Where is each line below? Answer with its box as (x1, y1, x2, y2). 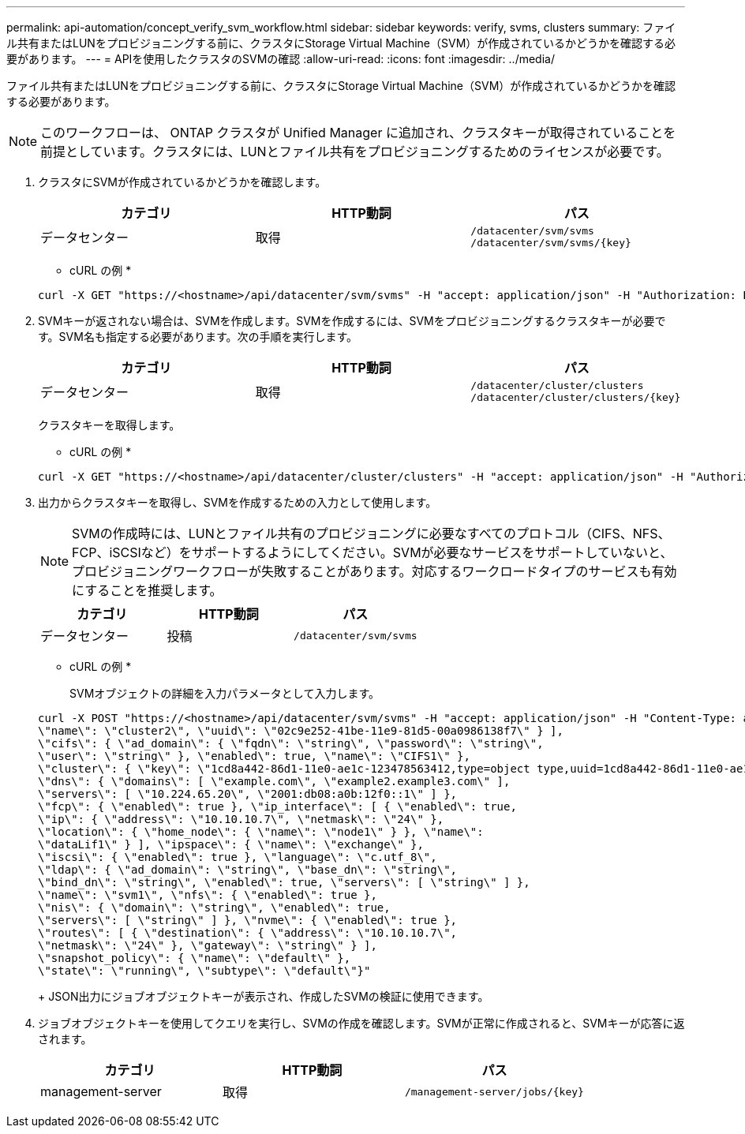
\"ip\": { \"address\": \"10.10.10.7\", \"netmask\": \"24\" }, (38, 813, 444, 825)
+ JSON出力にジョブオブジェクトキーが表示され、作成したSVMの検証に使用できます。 (38, 990, 489, 1003)
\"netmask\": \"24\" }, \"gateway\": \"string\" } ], (38, 939, 377, 952)
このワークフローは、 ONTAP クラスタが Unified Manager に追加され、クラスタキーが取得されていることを (40, 125, 676, 140)
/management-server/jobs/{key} (404, 1085, 584, 1098)
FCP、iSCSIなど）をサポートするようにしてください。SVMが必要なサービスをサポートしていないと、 (72, 545, 673, 560)
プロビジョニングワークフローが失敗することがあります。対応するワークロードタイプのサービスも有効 (72, 563, 677, 579)
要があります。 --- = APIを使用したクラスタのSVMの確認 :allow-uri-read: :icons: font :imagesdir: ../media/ (6, 52, 555, 65)
